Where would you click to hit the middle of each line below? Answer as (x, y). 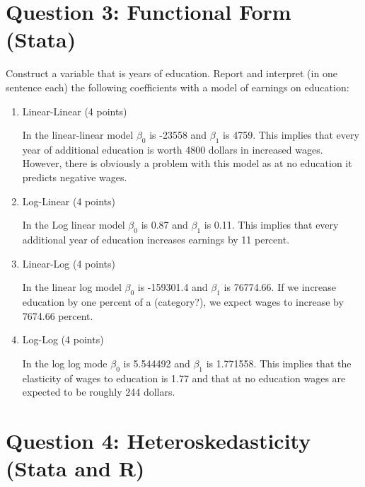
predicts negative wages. (75, 177)
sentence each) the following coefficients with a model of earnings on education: (178, 87)
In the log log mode (65, 363)
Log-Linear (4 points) (69, 201)
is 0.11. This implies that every (271, 225)
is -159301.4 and (173, 287)
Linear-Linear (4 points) (75, 111)
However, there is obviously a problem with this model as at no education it (187, 163)
